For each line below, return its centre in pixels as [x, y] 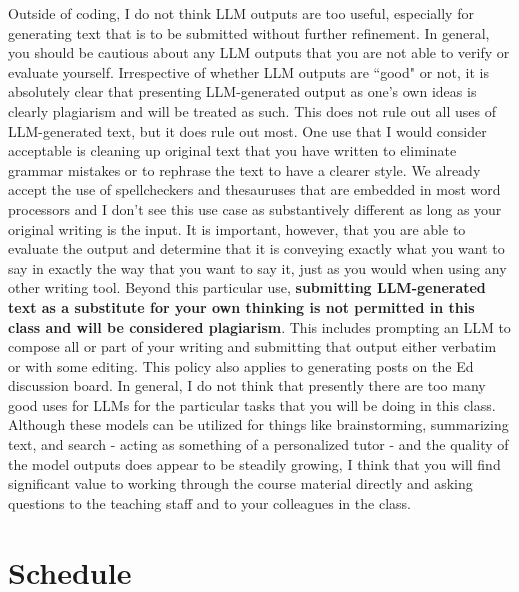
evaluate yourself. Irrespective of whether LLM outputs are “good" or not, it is [248, 71]
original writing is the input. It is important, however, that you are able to [237, 228]
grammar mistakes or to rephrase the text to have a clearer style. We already [244, 169]
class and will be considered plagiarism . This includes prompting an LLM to [259, 326]
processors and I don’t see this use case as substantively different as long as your [255, 208]
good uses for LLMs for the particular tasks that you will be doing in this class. [252, 404]
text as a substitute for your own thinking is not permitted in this [241, 306]
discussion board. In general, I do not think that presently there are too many [247, 385]
